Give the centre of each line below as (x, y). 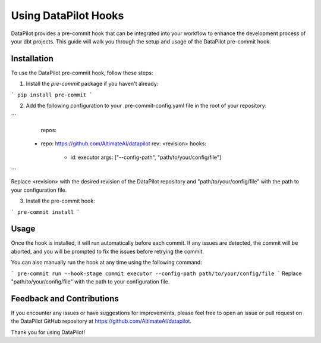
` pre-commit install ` (45, 212)
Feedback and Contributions (65, 299)
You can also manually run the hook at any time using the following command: (106, 263)
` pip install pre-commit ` (52, 95)
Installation (32, 59)
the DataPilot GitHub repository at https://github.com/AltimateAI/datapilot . (101, 321)
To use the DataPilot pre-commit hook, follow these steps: (82, 73)
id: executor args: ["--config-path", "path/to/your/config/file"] (146, 157)
